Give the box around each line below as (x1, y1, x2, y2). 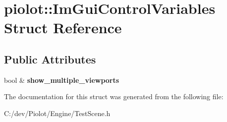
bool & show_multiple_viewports (4, 74, 119, 85)
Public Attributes (4, 51, 96, 66)
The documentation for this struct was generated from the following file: (4, 91, 224, 102)
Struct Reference (4, 17, 122, 38)
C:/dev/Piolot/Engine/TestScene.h (4, 108, 111, 118)
